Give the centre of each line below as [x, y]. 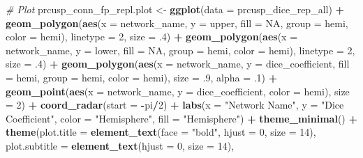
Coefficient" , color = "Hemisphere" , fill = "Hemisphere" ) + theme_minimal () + [181, 118]
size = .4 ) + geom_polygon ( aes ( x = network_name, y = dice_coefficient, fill [178, 64]
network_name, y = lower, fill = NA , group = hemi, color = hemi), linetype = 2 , [180, 50]
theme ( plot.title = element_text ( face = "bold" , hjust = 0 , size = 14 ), [161, 132]
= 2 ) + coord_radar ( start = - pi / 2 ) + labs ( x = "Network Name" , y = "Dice [175, 105]
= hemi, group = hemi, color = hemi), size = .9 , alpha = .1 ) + [142, 77]
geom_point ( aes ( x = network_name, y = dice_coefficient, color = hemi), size [178, 91]
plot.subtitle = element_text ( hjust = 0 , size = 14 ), [120, 145]
